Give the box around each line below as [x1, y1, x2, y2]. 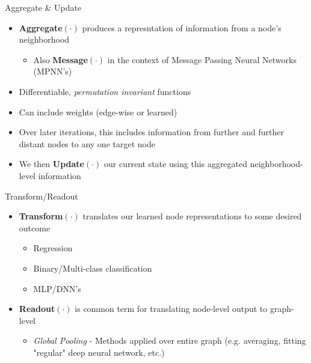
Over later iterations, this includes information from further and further [19, 126, 284, 138]
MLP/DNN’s [33, 282, 81, 294]
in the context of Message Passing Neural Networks [107, 53, 297, 66]
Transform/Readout [5, 189, 78, 202]
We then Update [19, 157, 84, 170]
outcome [19, 221, 51, 234]
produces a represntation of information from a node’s [82, 21, 282, 34]
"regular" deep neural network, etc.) [33, 346, 165, 358]
